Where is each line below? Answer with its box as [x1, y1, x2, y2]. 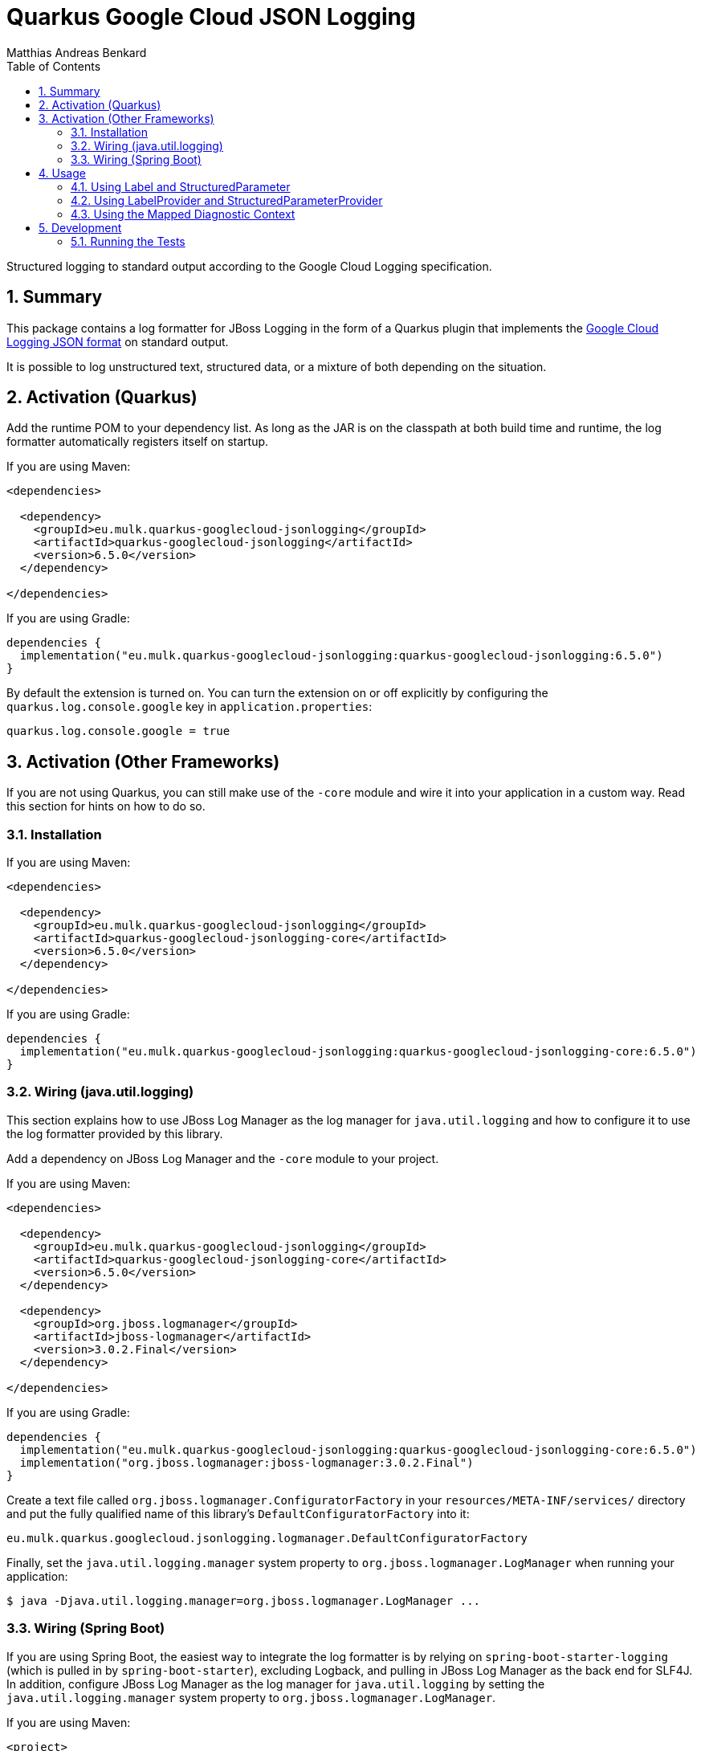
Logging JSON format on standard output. [6, 334, 229, 349]
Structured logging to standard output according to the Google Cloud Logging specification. [6, 259, 492, 273]
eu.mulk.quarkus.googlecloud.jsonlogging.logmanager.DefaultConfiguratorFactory [6, 1531, 528, 1545]
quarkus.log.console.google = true [6, 724, 230, 738]
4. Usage [39, 165, 86, 180]
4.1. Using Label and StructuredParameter [71, 179, 291, 194]
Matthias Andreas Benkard [6, 45, 147, 59]
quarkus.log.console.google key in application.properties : [6, 700, 373, 714]
